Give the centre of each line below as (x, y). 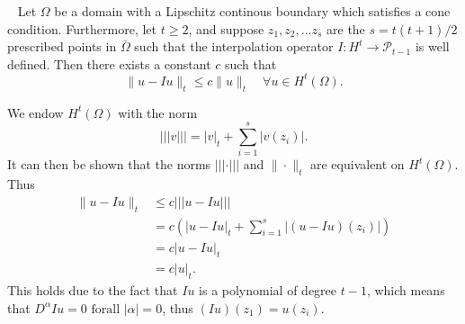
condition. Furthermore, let (82, 28)
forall (106, 309)
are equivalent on (358, 164)
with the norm (158, 112)
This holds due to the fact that (93, 290)
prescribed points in (62, 46)
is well (432, 46)
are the (346, 28)
